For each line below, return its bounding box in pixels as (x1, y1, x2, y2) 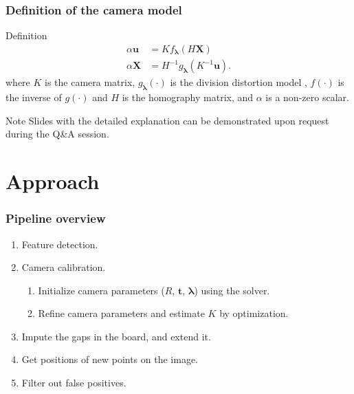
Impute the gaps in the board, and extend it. (21, 329, 211, 343)
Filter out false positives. (21, 375, 126, 390)
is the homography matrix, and (122, 90, 254, 105)
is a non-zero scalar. (265, 90, 349, 105)
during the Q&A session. (5, 127, 109, 141)
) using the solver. (194, 283, 270, 297)
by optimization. (219, 306, 289, 320)
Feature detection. (21, 237, 98, 251)
